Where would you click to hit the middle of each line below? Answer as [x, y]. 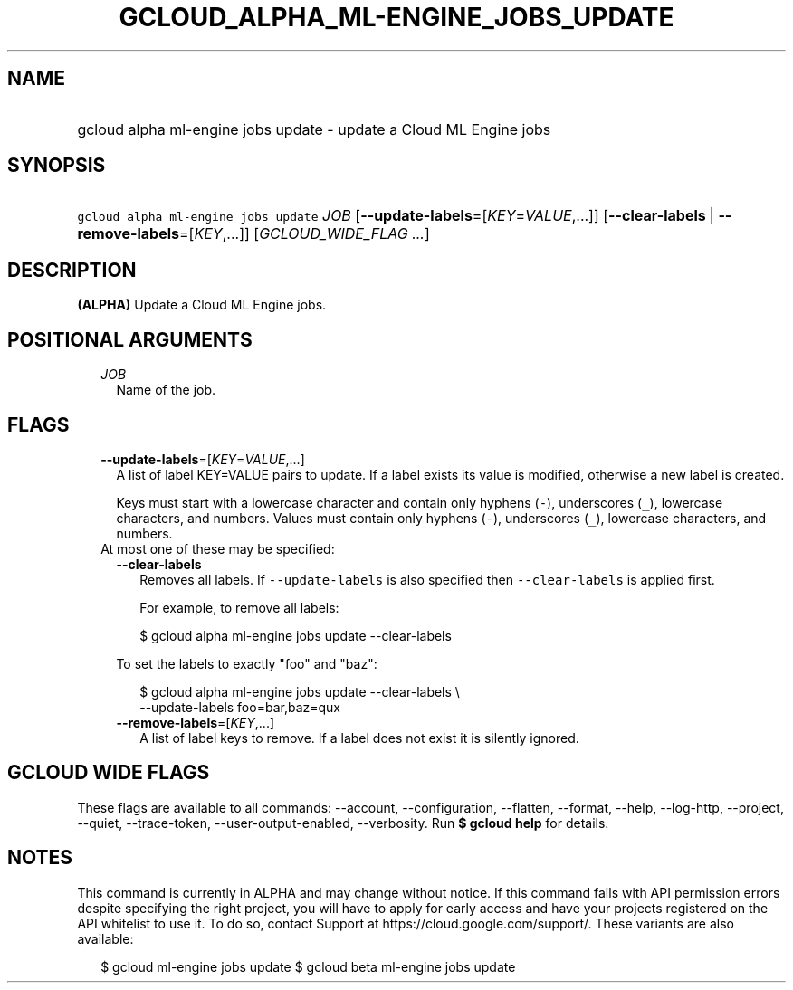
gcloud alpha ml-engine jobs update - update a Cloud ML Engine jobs [314, 129]
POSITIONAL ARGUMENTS [130, 339]
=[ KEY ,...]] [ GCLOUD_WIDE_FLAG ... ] [305, 234]
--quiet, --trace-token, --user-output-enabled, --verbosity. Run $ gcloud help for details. [343, 823]
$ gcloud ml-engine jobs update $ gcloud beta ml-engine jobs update [308, 966]
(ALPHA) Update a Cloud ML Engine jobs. [202, 305]
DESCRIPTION [72, 270]
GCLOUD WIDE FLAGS [109, 773]
